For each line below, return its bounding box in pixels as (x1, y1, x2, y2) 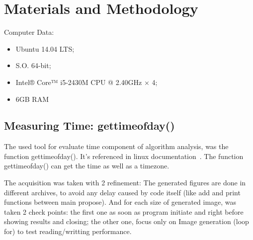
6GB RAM (15, 93, 49, 104)
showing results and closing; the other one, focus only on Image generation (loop (4, 216, 249, 227)
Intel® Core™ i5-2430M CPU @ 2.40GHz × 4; (15, 77, 158, 87)
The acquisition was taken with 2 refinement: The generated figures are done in (4, 177, 246, 188)
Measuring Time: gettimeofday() (4, 118, 175, 133)
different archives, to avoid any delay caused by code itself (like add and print (4, 187, 241, 197)
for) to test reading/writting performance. (4, 226, 132, 237)
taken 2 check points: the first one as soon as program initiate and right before (4, 206, 244, 217)
